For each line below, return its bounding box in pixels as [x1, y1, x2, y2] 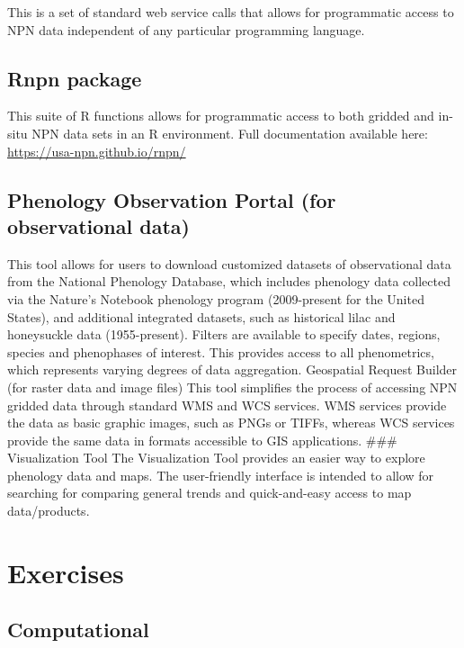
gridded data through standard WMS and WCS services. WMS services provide [7, 395, 447, 414]
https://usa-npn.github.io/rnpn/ [7, 141, 186, 160]
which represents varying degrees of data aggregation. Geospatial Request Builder [7, 360, 458, 379]
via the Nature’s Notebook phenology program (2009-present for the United [7, 289, 424, 308]
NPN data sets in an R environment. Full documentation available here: [31, 123, 428, 142]
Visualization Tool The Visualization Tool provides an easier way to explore [7, 448, 425, 467]
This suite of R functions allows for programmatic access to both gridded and [7, 106, 434, 125]
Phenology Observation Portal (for [7, 185, 336, 213]
